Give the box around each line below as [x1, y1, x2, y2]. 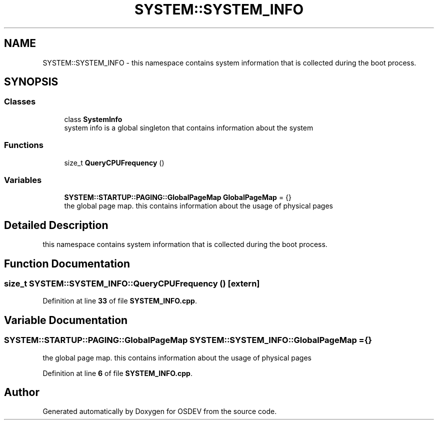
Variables [4, 174, 42, 185]
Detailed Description [4, 218, 108, 231]
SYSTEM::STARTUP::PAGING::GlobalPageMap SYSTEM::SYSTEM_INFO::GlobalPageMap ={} [4, 335, 372, 345]
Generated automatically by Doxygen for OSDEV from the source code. [42, 407, 277, 416]
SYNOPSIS [4, 75, 58, 88]
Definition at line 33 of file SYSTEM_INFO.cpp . [42, 296, 197, 305]
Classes [4, 96, 36, 107]
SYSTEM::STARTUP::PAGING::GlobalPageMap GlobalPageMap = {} [64, 193, 292, 202]
